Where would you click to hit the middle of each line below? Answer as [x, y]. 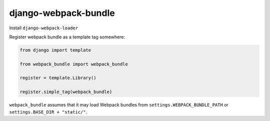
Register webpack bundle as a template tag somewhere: [67, 37]
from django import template [55, 50]
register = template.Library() [58, 78]
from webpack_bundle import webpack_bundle [74, 64]
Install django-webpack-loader [44, 28]
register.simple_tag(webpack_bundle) [66, 92]
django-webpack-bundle [62, 13]
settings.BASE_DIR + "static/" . [48, 112]
